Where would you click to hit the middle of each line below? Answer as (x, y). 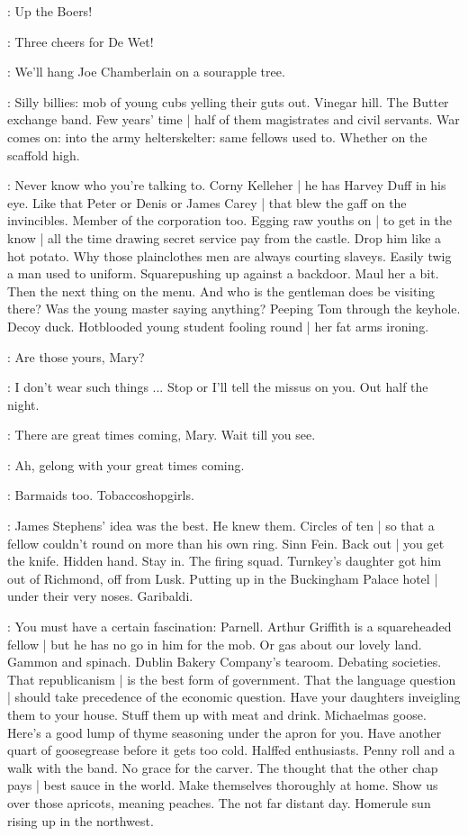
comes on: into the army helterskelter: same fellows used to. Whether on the (217, 136)
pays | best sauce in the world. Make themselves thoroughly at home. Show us (223, 785)
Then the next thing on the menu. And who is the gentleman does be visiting (221, 291)
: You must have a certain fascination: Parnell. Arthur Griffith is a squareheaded (229, 627)
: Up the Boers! (50, 11)
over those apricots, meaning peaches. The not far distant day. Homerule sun (219, 802)
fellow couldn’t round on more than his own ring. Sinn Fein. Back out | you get (226, 543)
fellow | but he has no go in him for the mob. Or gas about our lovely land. (215, 644)
